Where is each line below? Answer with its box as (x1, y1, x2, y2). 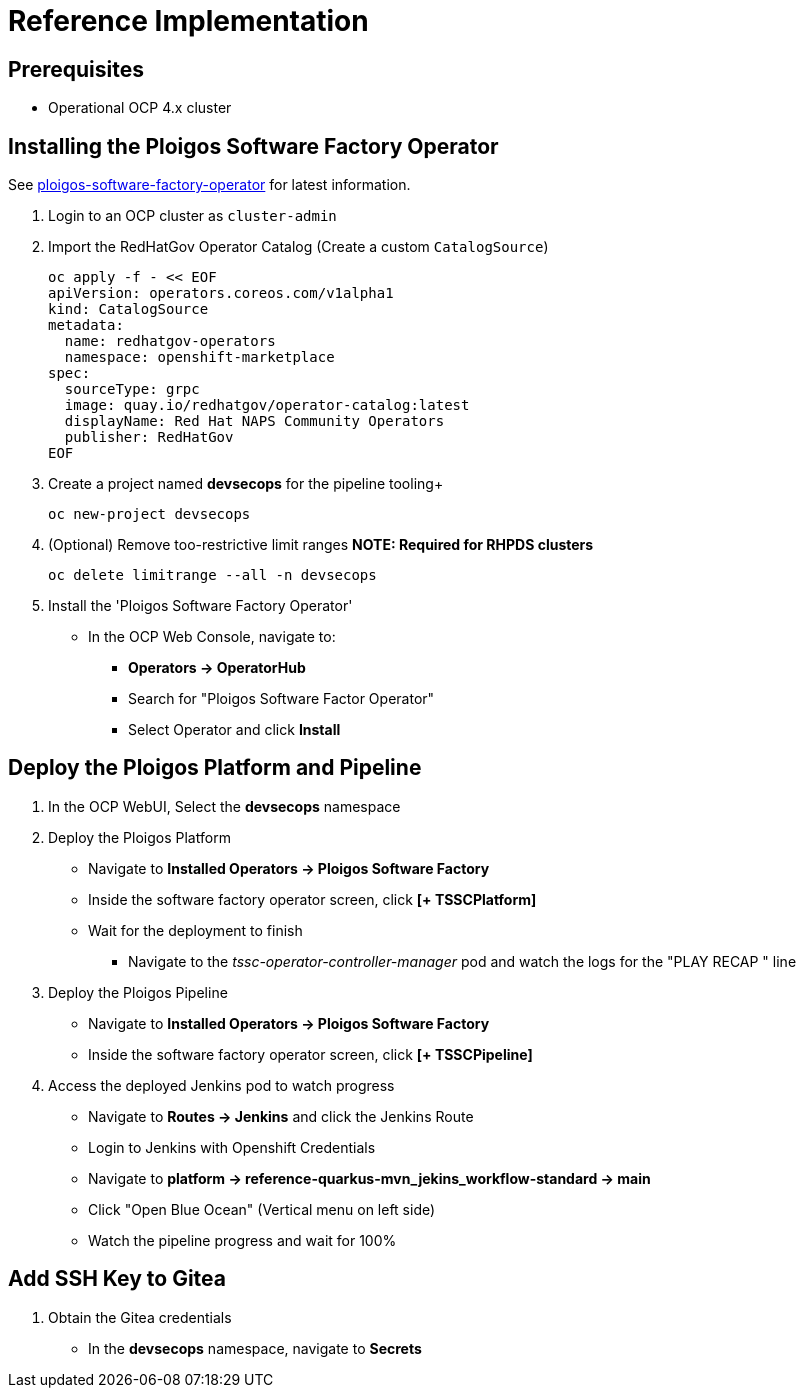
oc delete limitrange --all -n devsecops (48, 567, 377, 584)
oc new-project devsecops (48, 506, 251, 523)
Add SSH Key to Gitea (8, 1266, 227, 1292)
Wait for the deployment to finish (88, 921, 303, 939)
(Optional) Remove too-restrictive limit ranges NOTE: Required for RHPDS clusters (48, 536, 594, 554)
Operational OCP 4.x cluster (48, 99, 232, 117)
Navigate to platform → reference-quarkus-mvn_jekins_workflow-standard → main (88, 1169, 651, 1187)
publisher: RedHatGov (64, 429, 234, 446)
